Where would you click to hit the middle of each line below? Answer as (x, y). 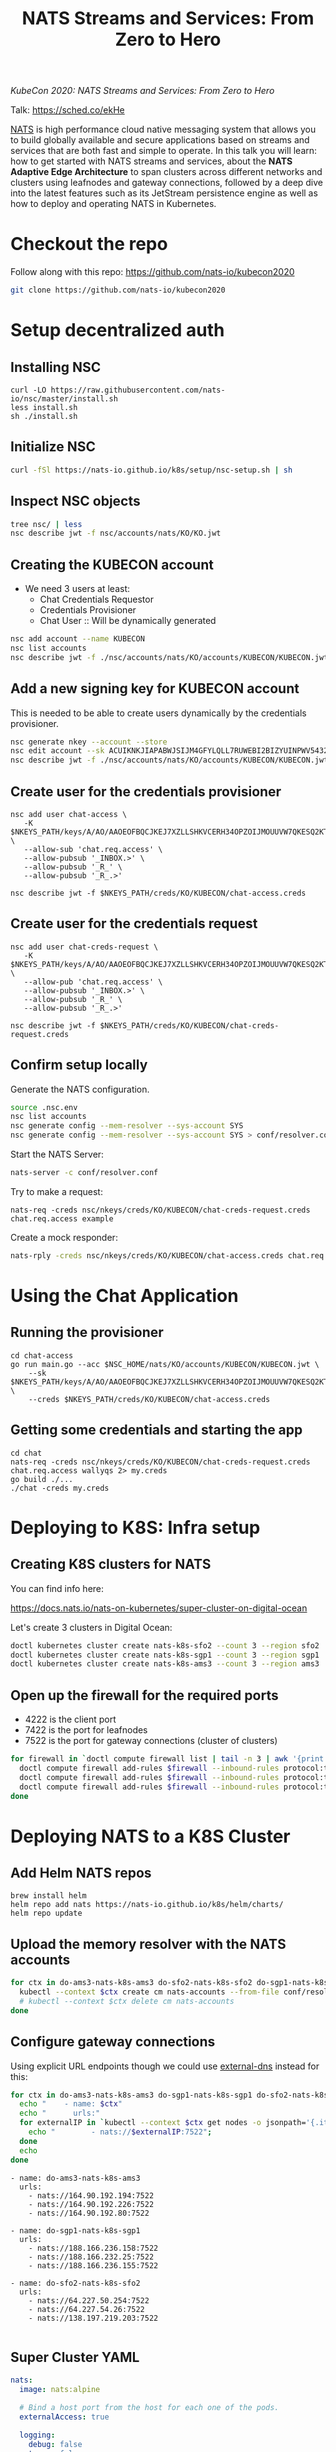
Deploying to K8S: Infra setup (135, 1527)
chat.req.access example (62, 1218)
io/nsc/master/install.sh (64, 399)
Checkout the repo (89, 244)
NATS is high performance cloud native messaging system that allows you (163, 129)
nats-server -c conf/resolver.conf (84, 1173)
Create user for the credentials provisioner (146, 791)
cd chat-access (42, 1355)
